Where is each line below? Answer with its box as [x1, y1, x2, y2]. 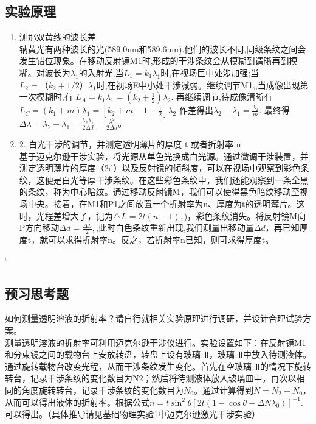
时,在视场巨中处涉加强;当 [160, 66, 259, 79]
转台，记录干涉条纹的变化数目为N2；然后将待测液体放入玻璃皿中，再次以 [5, 372, 297, 384]
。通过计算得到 [193, 384, 253, 397]
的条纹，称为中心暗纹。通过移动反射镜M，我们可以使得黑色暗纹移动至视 [19, 185, 308, 198]
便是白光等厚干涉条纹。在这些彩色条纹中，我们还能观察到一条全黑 [44, 173, 309, 186]
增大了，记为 [61, 209, 113, 222]
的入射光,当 [78, 66, 124, 79]
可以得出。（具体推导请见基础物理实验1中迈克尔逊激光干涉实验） [5, 408, 260, 420]
